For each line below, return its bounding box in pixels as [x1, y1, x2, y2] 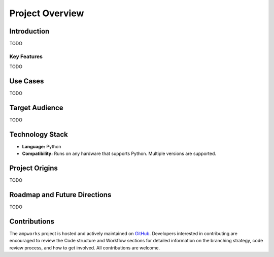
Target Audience [9, 103, 63, 112]
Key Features [9, 53, 43, 60]
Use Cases [9, 77, 44, 86]
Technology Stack [9, 130, 68, 139]
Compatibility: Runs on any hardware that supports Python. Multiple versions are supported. [22, 150, 217, 157]
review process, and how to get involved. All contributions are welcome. [9, 244, 160, 251]
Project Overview [9, 8, 84, 19]
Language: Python [22, 143, 61, 149]
